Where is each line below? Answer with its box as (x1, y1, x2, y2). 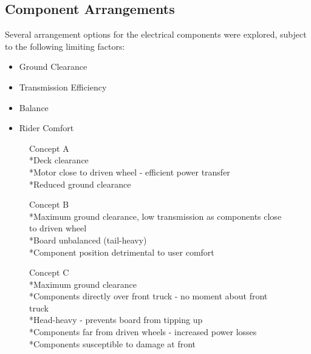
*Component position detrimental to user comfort (29, 245, 214, 258)
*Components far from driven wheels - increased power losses (29, 325, 257, 338)
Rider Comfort (19, 121, 74, 134)
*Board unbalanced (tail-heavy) (29, 233, 147, 246)
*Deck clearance (29, 154, 89, 166)
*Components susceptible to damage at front (29, 337, 196, 350)
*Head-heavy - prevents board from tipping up (29, 313, 203, 326)
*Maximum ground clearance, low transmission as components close (29, 209, 282, 222)
